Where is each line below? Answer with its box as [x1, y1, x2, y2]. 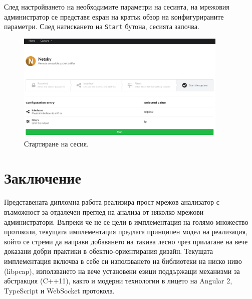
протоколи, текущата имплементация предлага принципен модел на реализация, [4, 226, 247, 237]
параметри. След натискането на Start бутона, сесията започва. [4, 21, 199, 32]
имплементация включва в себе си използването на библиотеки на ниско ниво [4, 255, 242, 266]
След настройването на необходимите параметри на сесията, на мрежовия [4, 2, 229, 12]
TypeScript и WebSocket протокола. [4, 285, 115, 295]
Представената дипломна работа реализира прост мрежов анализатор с [4, 197, 219, 207]
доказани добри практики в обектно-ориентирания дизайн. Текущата [4, 246, 213, 256]
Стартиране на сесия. [24, 138, 89, 148]
